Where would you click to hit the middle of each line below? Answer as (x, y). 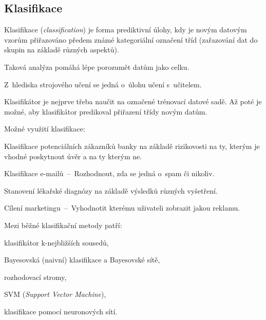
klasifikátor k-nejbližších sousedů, (56, 242)
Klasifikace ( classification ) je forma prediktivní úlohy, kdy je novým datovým (126, 30)
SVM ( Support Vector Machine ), (55, 294)
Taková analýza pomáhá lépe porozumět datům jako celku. (97, 67)
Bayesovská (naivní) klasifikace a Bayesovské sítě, (82, 260)
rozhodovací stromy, (35, 277)
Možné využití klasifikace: (45, 129)
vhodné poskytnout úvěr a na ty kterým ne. (73, 156)
